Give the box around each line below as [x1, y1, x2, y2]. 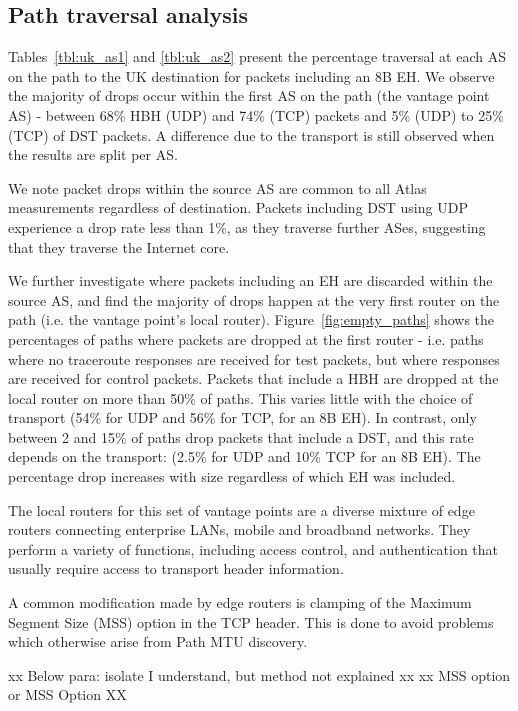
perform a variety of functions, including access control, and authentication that [8, 538, 499, 559]
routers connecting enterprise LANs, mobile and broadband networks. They [8, 519, 471, 540]
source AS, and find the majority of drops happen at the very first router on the [8, 289, 500, 310]
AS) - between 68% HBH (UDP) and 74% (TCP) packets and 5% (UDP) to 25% [8, 104, 504, 125]
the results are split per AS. [8, 144, 178, 165]
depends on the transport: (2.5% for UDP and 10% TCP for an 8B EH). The [8, 446, 481, 467]
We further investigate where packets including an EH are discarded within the [8, 270, 493, 291]
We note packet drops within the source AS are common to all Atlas [8, 177, 427, 198]
